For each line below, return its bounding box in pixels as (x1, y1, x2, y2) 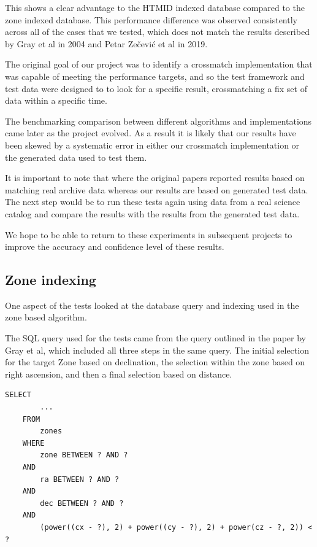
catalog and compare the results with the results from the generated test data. (5, 207, 300, 220)
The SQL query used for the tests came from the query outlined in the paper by (5, 332, 307, 344)
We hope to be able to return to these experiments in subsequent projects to (5, 228, 292, 241)
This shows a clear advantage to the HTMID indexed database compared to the (5, 1, 305, 14)
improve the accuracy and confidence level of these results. (5, 240, 224, 253)
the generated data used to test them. (5, 150, 147, 163)
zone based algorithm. (5, 311, 87, 324)
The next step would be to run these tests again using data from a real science (5, 195, 300, 208)
